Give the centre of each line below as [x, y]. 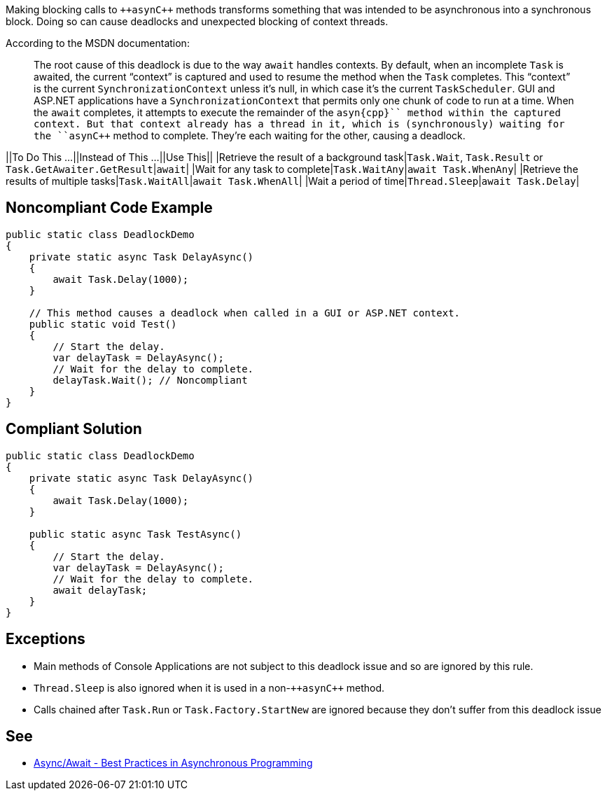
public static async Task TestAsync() [135, 534]
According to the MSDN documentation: [98, 43]
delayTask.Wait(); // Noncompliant [150, 380]
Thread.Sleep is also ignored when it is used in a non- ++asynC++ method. [209, 687]
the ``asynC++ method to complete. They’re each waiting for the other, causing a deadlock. [250, 135]
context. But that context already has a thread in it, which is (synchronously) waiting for [299, 124]
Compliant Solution [74, 429]
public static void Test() [103, 324]
